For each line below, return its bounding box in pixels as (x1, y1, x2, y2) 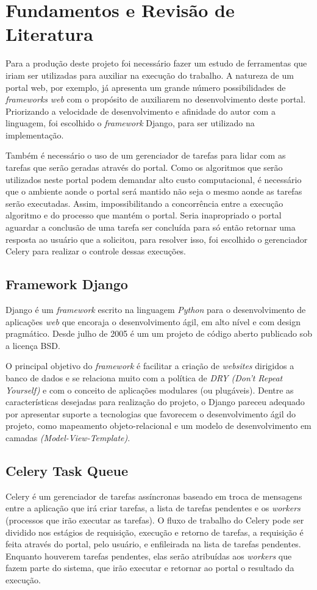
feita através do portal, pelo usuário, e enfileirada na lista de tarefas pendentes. (5, 538, 301, 550)
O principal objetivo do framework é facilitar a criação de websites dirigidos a (5, 359, 294, 372)
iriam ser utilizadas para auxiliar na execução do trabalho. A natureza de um (5, 68, 294, 81)
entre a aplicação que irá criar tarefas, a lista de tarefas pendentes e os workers (5, 502, 301, 514)
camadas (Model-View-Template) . (5, 431, 130, 444)
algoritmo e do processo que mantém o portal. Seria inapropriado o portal (5, 209, 282, 221)
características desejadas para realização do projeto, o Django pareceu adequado (5, 395, 305, 408)
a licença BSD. (5, 339, 60, 351)
